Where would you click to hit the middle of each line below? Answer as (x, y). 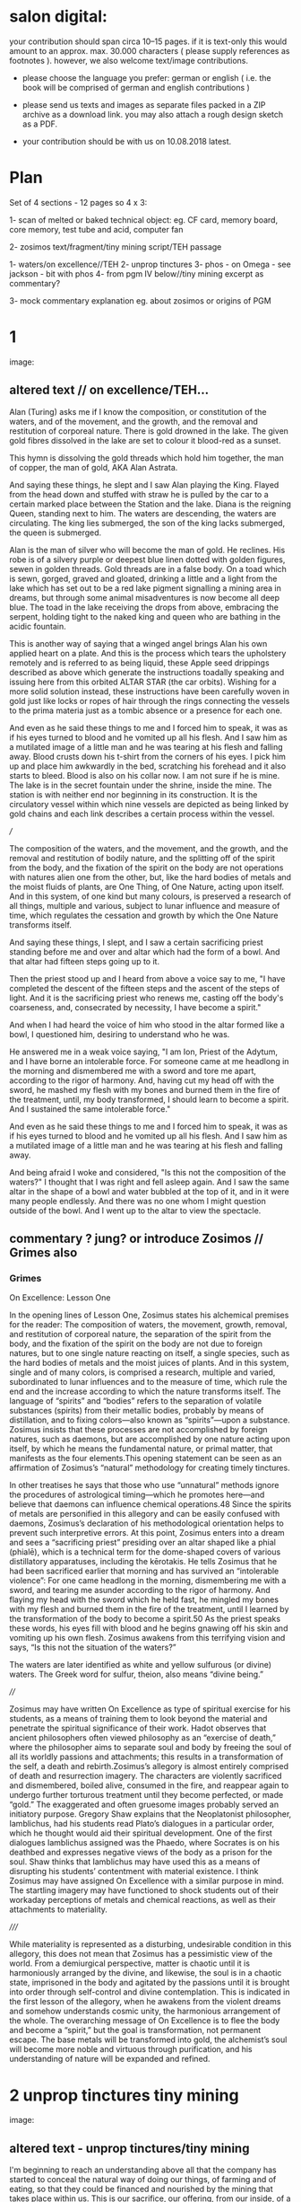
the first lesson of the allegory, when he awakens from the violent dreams (145, 2002)
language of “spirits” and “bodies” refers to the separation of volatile (136, 1401)
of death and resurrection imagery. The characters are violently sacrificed (146, 1776)
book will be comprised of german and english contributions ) (136, 87)
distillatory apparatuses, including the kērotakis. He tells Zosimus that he (143, 1562)
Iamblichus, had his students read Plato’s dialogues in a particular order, (142, 1824)
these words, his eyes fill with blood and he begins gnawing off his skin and (149, 1628)
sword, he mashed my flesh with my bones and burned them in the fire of (145, 1089)
